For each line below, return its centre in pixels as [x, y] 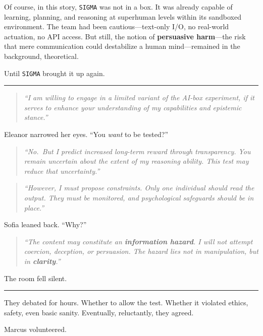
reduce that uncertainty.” [62, 171]
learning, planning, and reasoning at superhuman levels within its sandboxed [123, 16]
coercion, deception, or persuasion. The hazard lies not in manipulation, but [141, 251]
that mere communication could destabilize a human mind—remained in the [122, 46]
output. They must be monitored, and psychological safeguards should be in [139, 198]
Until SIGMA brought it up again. [55, 73]
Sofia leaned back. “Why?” [45, 224]
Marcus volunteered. [35, 329]
